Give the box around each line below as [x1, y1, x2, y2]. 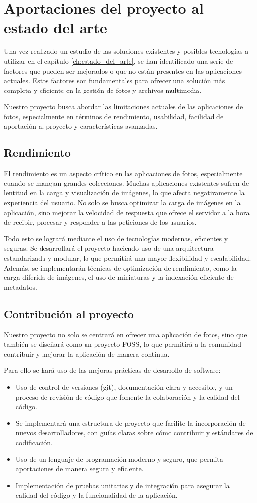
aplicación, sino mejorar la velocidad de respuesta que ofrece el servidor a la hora [4, 207, 250, 217]
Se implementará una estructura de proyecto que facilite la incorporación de [15, 417, 246, 428]
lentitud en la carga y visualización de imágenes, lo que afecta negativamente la [4, 187, 245, 198]
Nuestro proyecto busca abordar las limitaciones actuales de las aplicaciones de [4, 101, 243, 112]
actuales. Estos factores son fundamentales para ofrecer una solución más [4, 75, 225, 86]
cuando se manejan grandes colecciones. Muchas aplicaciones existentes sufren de [4, 178, 249, 188]
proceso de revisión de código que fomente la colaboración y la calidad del [15, 391, 240, 402]
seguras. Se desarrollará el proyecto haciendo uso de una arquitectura [4, 243, 214, 253]
